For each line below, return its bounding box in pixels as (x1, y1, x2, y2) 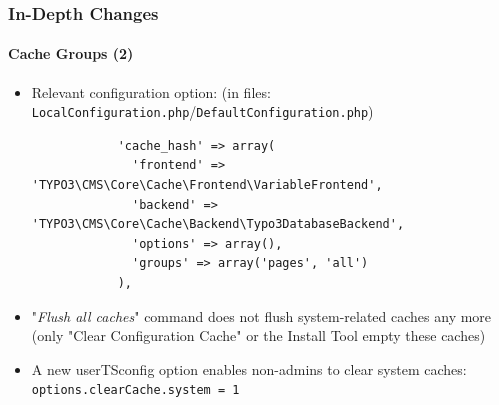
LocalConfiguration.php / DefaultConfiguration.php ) (31, 101, 374, 122)
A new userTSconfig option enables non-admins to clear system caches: (31, 358, 467, 379)
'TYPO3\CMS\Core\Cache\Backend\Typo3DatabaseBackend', (31, 217, 405, 232)
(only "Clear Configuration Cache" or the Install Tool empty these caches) (31, 325, 486, 346)
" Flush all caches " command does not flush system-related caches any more (31, 305, 492, 326)
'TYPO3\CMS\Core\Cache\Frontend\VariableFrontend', (31, 178, 383, 193)
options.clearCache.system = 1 (31, 383, 240, 398)
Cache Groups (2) (8, 43, 134, 64)
